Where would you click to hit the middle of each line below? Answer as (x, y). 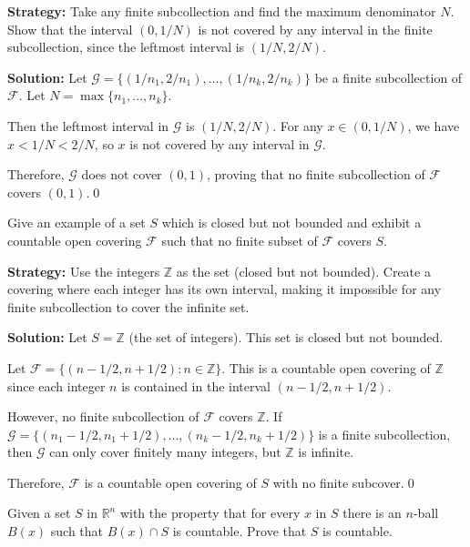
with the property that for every (210, 513)
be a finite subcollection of (388, 77)
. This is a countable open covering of (326, 367)
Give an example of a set (77, 223)
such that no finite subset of (240, 240)
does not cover (122, 174)
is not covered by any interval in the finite (315, 29)
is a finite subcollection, (384, 434)
